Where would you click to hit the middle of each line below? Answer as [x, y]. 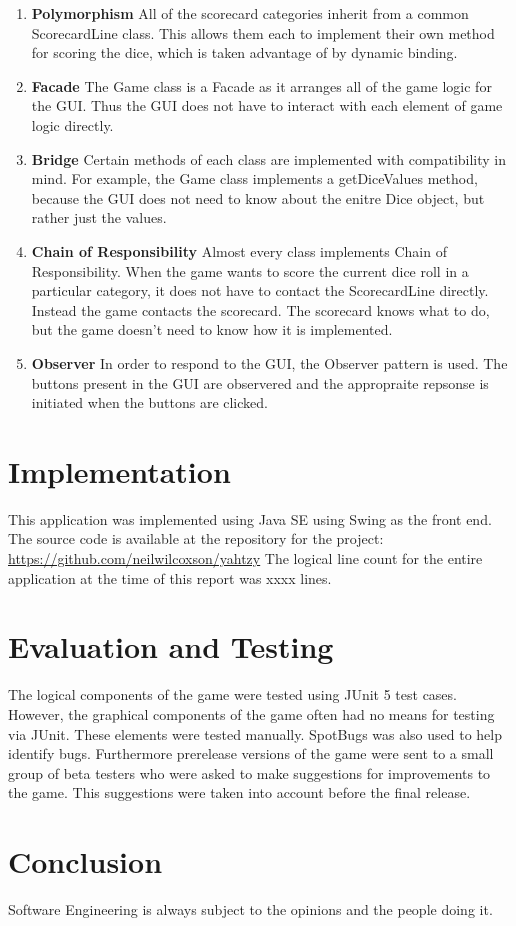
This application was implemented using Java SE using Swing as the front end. [250, 518]
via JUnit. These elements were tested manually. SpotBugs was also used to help [255, 733]
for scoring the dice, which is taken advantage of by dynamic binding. [244, 52]
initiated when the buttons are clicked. [149, 402]
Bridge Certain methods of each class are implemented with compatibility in [269, 158]
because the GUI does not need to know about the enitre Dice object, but [258, 197]
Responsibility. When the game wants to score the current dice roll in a [250, 270]
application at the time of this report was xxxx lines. [170, 577]
